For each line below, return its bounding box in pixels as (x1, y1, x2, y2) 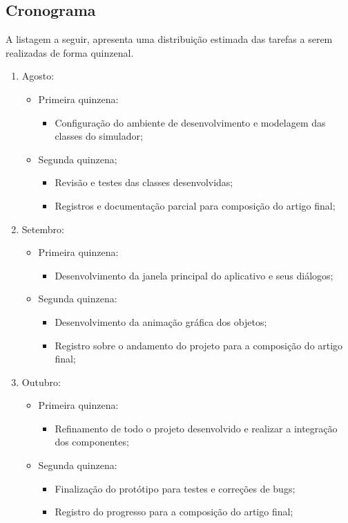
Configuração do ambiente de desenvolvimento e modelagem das (55, 115, 326, 129)
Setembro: (21, 221, 64, 236)
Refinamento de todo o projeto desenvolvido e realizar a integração (55, 421, 338, 435)
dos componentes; (55, 434, 129, 449)
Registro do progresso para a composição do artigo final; (55, 504, 293, 519)
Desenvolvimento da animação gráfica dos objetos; (55, 314, 267, 329)
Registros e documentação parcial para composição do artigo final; (55, 198, 336, 212)
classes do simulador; (55, 129, 143, 143)
